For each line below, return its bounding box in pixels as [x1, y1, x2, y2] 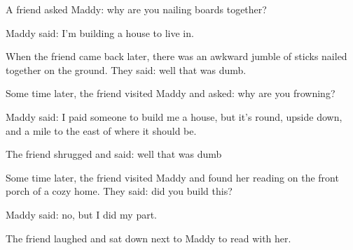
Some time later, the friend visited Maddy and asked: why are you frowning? [6, 86, 335, 101]
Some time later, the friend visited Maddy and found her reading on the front [6, 170, 339, 184]
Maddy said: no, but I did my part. [6, 207, 157, 221]
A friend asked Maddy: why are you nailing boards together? [6, 2, 267, 16]
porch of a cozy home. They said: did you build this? [6, 184, 233, 198]
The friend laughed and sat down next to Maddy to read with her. [6, 230, 291, 245]
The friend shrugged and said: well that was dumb [6, 147, 222, 161]
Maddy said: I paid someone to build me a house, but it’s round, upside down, [6, 109, 342, 124]
